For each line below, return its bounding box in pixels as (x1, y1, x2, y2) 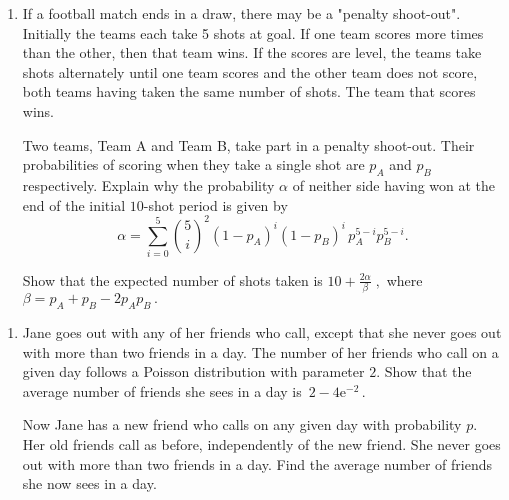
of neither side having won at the (292, 174, 496, 195)
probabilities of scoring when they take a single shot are (22, 154, 365, 175)
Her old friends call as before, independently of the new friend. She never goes (22, 434, 501, 455)
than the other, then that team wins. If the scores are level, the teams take (22, 42, 482, 63)
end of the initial (22, 194, 126, 215)
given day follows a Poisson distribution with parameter (22, 361, 365, 382)
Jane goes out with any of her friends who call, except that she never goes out (22, 322, 502, 343)
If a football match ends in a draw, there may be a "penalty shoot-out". (22, 3, 461, 23)
